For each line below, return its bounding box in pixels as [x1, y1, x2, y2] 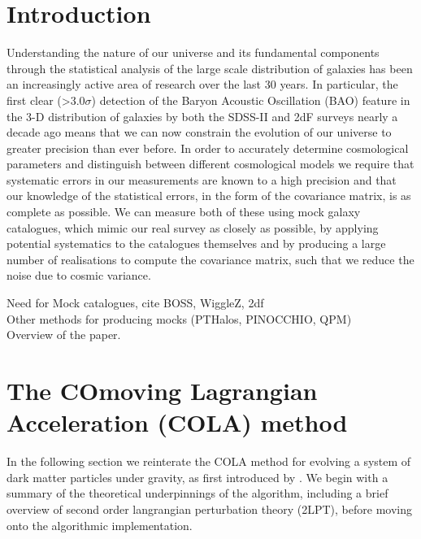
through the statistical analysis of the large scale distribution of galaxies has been [7, 59, 413, 76]
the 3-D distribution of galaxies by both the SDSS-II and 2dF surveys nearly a [7, 107, 398, 124]
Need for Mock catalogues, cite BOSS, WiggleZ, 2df [7, 294, 264, 311]
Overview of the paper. [7, 326, 121, 343]
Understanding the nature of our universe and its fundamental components [7, 44, 380, 61]
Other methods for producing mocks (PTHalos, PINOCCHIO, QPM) [7, 310, 352, 327]
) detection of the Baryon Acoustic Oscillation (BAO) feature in [91, 91, 410, 108]
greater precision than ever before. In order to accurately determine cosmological [7, 139, 409, 156]
